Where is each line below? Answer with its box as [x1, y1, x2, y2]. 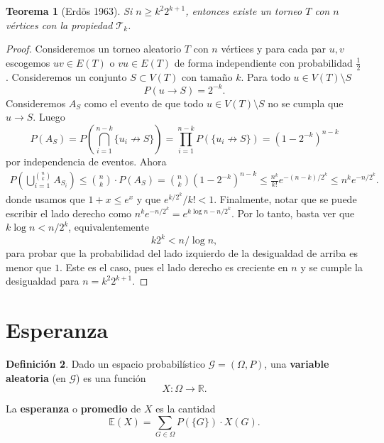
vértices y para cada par [221, 41, 326, 56]
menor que [6, 259, 52, 274]
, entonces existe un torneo [185, 4, 302, 18]
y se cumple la [300, 259, 363, 274]
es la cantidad [155, 401, 216, 416]
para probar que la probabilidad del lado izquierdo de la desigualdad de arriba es [6, 246, 358, 261]
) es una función [76, 370, 146, 385]
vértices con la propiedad [6, 17, 113, 32]
